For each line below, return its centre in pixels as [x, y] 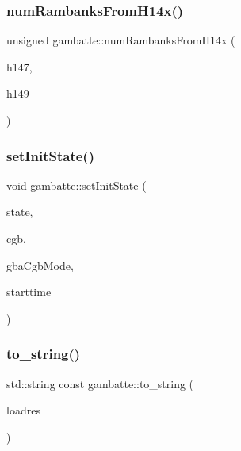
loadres [23, 410]
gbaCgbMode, [40, 265]
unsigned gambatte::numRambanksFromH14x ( [121, 40]
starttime [29, 292]
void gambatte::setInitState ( [77, 185]
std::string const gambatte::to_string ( [100, 383]
